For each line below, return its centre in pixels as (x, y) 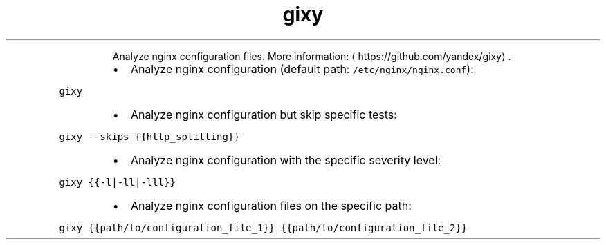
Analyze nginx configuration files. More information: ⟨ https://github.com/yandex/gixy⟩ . (312, 56)
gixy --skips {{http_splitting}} (149, 136)
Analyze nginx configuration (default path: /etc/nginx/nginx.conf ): (302, 69)
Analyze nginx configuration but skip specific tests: (264, 114)
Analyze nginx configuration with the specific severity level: (286, 160)
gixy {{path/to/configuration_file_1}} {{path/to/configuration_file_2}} (263, 227)
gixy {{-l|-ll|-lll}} (117, 182)
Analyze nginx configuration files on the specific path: (271, 205)
